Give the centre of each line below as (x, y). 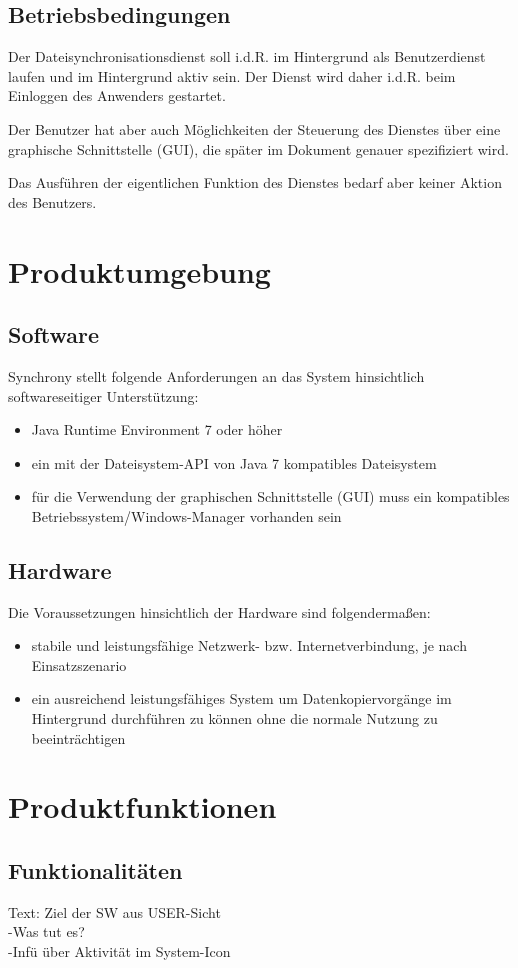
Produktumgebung (139, 270)
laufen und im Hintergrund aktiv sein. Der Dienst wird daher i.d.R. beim (232, 75)
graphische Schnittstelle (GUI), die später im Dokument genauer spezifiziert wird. (258, 148)
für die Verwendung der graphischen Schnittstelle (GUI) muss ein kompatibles (270, 496)
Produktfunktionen (142, 806)
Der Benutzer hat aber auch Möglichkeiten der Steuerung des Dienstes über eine (254, 128)
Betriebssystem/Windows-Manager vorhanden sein (186, 515)
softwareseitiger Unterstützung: (103, 395)
